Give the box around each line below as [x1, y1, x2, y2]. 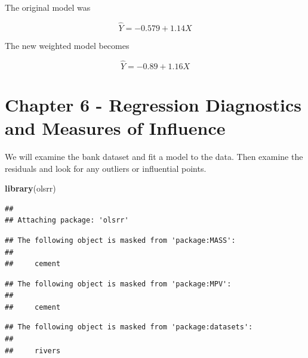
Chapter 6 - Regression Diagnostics [5, 92, 301, 116]
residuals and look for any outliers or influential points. [5, 162, 207, 174]
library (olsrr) [5, 182, 56, 195]
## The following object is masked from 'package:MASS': [5, 236, 236, 245]
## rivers [5, 346, 61, 355]
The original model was [5, 1, 91, 13]
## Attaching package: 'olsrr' [5, 216, 129, 225]
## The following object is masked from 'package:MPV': [5, 279, 232, 288]
